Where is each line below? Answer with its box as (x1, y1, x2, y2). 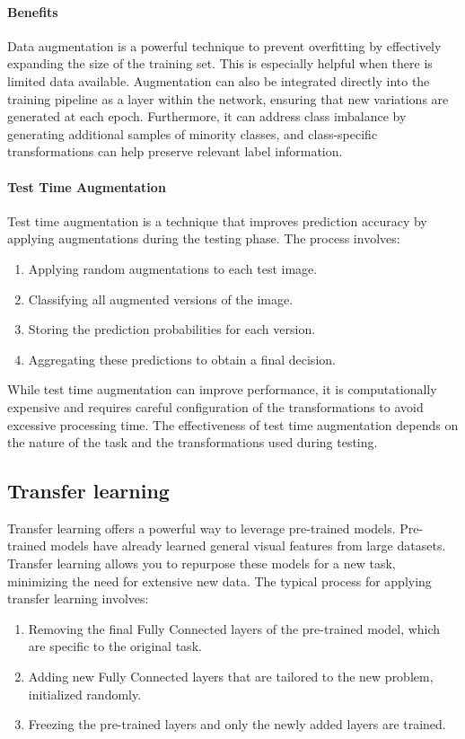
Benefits (7, 2, 58, 21)
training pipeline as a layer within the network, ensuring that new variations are (7, 89, 449, 108)
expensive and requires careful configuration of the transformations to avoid (7, 397, 424, 416)
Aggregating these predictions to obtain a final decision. (28, 349, 336, 368)
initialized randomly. (28, 684, 142, 703)
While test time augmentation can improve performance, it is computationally (7, 380, 437, 399)
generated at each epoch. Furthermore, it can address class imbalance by (7, 107, 407, 126)
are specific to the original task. (28, 637, 202, 655)
